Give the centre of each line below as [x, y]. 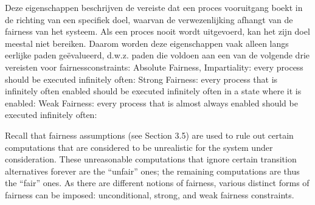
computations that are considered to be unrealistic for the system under [139, 147]
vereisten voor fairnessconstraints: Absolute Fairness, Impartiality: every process [154, 67]
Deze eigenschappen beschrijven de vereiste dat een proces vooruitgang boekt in [154, 7]
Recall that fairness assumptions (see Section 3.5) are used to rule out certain [149, 135]
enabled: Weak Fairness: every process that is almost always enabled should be [151, 102]
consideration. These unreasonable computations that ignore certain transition [151, 159]
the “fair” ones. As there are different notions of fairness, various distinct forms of [157, 183]
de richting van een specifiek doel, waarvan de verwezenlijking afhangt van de [149, 19]
